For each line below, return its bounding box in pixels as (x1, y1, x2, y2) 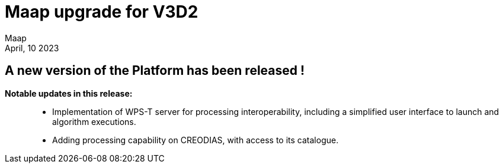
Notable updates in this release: (5, 88, 133, 98)
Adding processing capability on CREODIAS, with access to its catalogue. (52, 134, 339, 145)
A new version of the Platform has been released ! (5, 63, 305, 78)
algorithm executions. (52, 116, 136, 127)
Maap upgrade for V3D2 (5, 2, 198, 22)
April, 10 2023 (5, 42, 59, 53)
